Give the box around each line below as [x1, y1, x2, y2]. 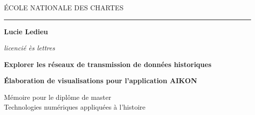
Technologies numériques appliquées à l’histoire [4, 101, 146, 112]
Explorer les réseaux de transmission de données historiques [4, 59, 212, 69]
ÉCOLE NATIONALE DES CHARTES [4, 2, 124, 12]
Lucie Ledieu [4, 26, 48, 36]
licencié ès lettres [4, 43, 55, 53]
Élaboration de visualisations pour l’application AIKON [4, 75, 197, 86]
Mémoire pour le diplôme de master [4, 92, 111, 102]
